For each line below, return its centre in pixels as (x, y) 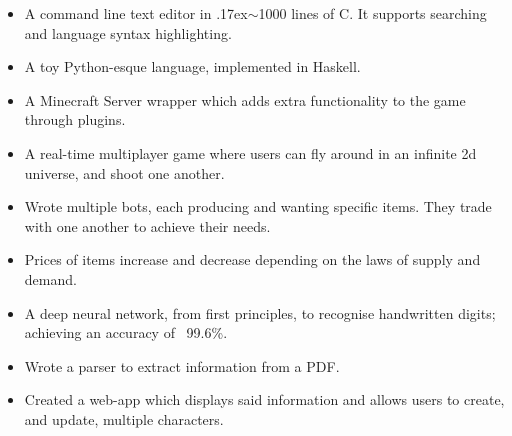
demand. (50, 278)
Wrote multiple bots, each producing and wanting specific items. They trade (258, 206)
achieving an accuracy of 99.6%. (126, 332)
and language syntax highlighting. (128, 32)
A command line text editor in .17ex (136, 13)
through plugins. (75, 119)
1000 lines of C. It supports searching (372, 13)
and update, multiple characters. (124, 418)
